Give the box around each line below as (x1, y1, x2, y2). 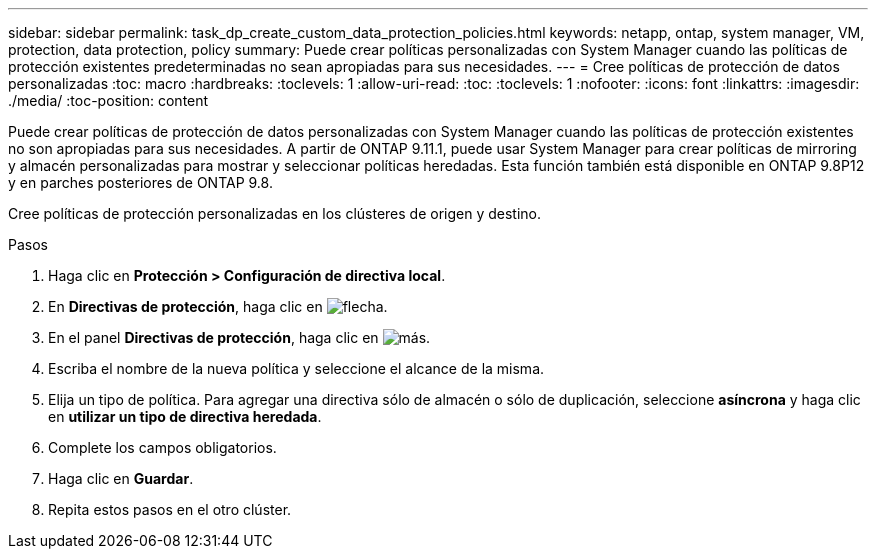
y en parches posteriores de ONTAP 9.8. (8, 174, 273, 191)
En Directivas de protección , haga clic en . (48, 298, 388, 315)
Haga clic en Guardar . (48, 470, 194, 487)
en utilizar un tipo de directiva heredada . (48, 408, 322, 425)
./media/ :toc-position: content (8, 92, 209, 109)
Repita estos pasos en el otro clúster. (48, 501, 292, 518)
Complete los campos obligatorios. (48, 439, 277, 456)
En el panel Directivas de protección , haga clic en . (48, 329, 431, 346)
